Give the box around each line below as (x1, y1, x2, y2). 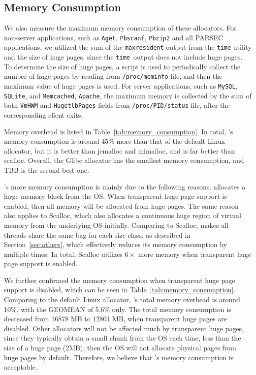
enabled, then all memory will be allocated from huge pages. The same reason (4, 200, 239, 211)
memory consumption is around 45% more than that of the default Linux (4, 136, 225, 146)
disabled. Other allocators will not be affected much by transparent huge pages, (4, 323, 244, 333)
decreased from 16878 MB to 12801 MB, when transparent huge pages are (4, 313, 227, 324)
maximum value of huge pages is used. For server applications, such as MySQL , (4, 81, 238, 91)
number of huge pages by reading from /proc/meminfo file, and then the (4, 71, 223, 81)
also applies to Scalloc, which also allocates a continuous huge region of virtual (4, 210, 241, 220)
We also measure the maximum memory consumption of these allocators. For (4, 23, 237, 33)
